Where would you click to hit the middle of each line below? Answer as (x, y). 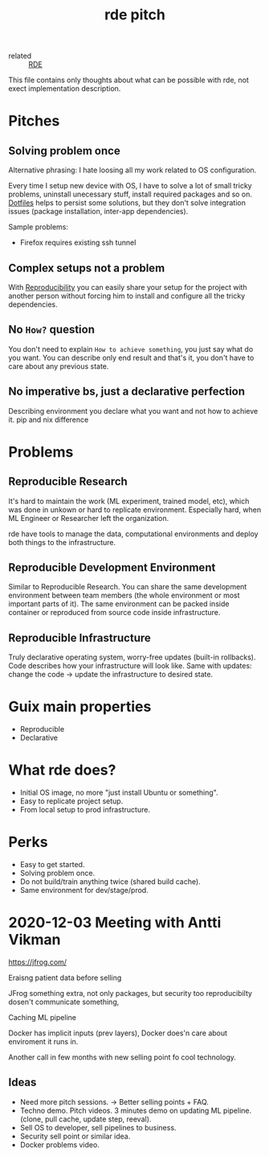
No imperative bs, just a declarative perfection (127, 392)
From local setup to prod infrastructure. (85, 810)
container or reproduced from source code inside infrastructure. (114, 613)
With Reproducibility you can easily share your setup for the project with (128, 287)
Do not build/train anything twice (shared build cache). (110, 882)
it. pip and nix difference (49, 419)
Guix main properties (80, 707)
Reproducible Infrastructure (79, 638)
